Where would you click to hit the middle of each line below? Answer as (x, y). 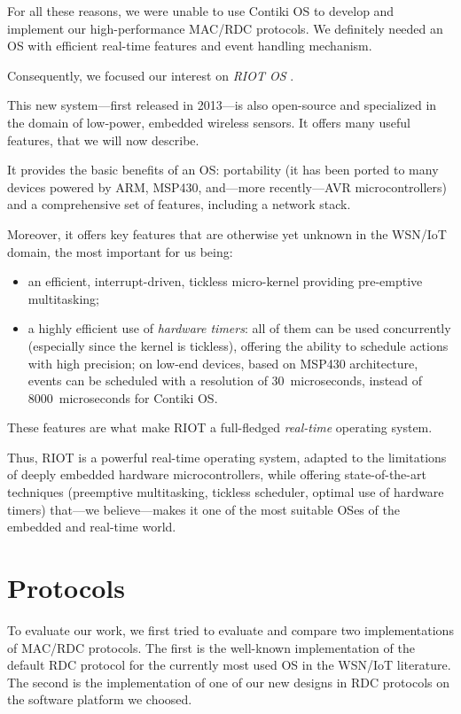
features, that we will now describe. (103, 140)
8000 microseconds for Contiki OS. (123, 397)
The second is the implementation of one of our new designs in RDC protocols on (228, 682)
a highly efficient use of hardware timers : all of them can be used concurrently (239, 328)
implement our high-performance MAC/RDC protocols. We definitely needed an (225, 28)
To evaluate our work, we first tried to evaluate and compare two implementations (230, 629)
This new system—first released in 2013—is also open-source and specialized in (222, 105)
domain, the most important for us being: (120, 251)
